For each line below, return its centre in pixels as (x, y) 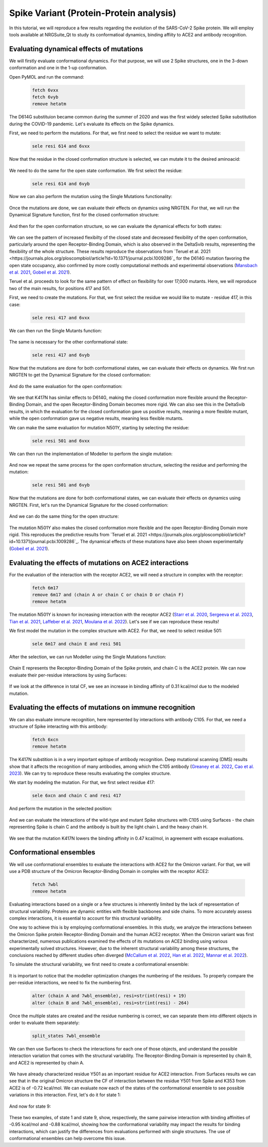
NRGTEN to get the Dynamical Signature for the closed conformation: (80, 375)
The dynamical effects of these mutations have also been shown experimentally (162, 542)
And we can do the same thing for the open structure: (64, 516)
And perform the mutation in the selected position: (61, 809)
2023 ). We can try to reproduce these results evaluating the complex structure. (90, 773)
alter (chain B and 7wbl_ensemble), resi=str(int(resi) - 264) (111, 1003)
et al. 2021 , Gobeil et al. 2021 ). (40, 272)
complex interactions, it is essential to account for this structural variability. (86, 918)
